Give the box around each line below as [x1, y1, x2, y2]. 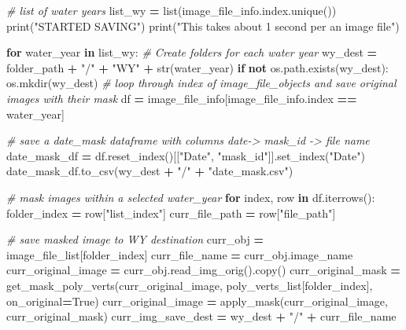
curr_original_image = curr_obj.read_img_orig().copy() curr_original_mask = [6, 262, 400, 278]
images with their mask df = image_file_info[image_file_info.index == [6, 90, 357, 106]
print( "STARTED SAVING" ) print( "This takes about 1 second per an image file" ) [6, 17, 400, 34]
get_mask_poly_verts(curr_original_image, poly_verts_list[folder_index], [6, 277, 373, 293]
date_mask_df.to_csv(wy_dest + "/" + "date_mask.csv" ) [6, 163, 293, 179]
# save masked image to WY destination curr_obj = [6, 231, 264, 247]
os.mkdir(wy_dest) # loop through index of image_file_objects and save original [6, 75, 397, 91]
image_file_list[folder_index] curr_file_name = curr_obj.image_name [6, 246, 353, 262]
